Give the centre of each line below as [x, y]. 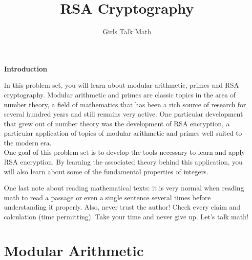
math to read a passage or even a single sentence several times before [107, 197]
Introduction [26, 68]
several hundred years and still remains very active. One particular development [124, 114]
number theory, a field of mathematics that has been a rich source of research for [125, 104]
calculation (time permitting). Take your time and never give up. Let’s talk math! [126, 217]
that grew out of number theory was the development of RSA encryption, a [117, 123]
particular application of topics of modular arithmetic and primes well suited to [123, 133]
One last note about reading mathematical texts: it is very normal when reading [124, 188]
